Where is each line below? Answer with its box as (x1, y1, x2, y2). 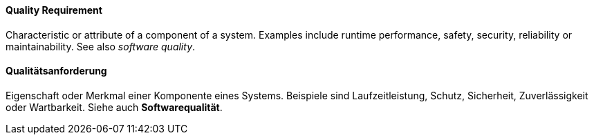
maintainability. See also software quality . (6, 40, 196, 52)
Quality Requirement (6, 4, 102, 16)
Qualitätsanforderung (6, 65, 107, 77)
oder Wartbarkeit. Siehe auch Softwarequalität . (6, 101, 223, 113)
